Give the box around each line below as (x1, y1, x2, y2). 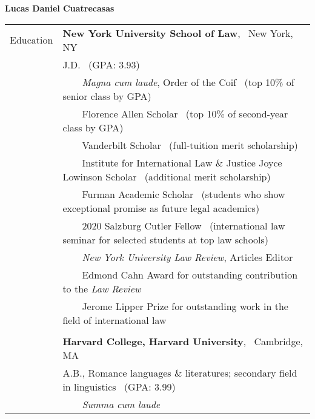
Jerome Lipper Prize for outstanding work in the (82, 299, 288, 313)
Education (10, 33, 53, 47)
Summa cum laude (82, 397, 161, 411)
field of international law (62, 312, 167, 327)
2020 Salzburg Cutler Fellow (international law (82, 218, 285, 233)
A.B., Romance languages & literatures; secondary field (62, 365, 297, 380)
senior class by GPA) (62, 88, 151, 103)
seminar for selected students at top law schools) (62, 232, 269, 246)
